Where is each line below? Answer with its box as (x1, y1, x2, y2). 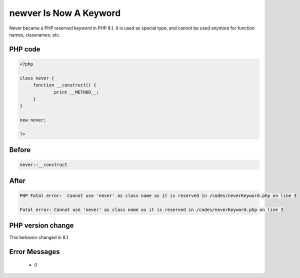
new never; (19, 117, 46, 123)
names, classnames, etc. (9, 31, 60, 37)
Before (9, 145, 31, 154)
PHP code (9, 45, 40, 53)
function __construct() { (32, 82, 97, 88)
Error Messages (9, 247, 60, 256)
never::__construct (19, 162, 67, 167)
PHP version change (9, 221, 74, 230)
